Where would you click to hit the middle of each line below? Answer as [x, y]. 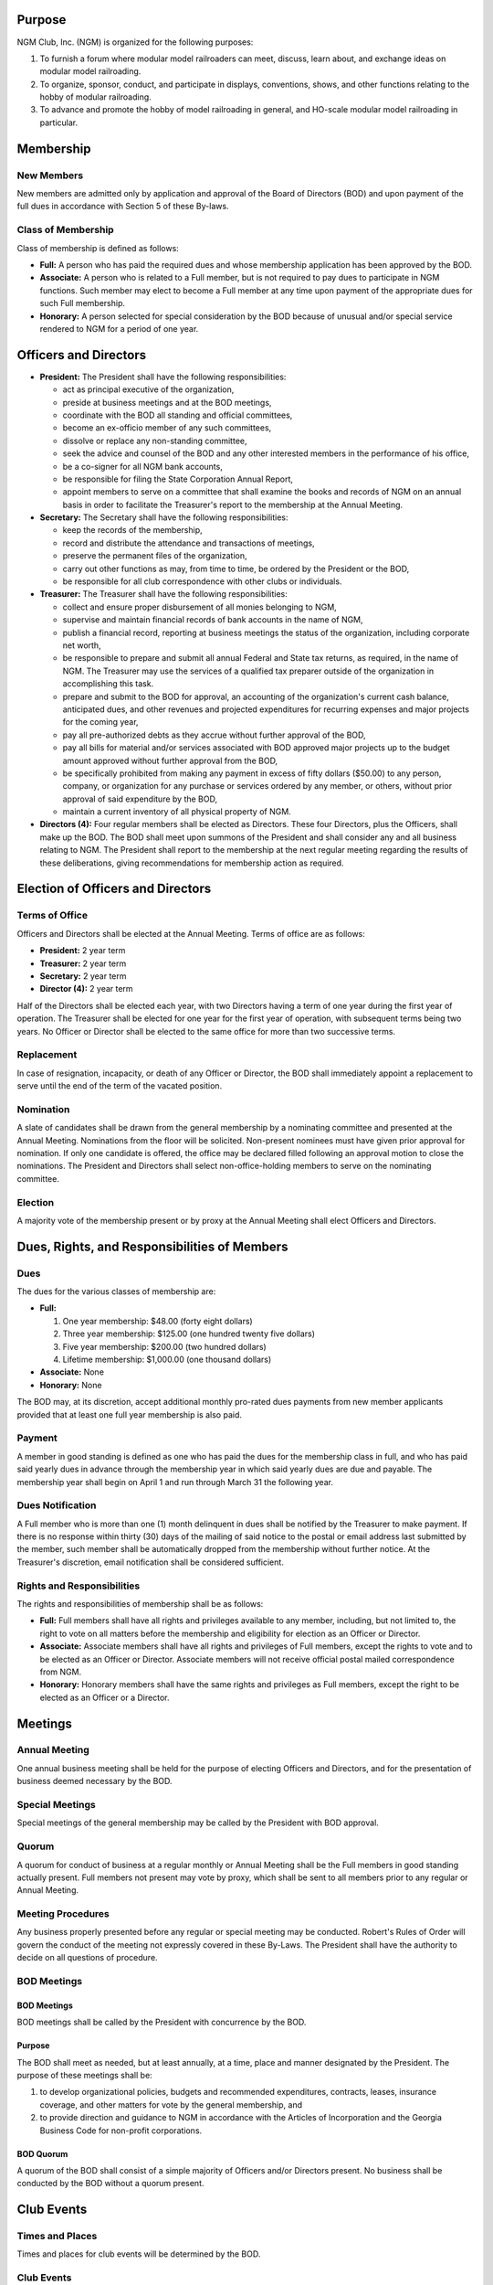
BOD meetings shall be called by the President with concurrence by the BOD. [162, 2022]
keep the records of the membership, [132, 530]
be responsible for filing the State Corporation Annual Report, [178, 479]
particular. [58, 122]
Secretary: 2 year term [83, 976]
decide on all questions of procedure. [88, 1958]
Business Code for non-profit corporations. [121, 2131]
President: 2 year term [83, 951]
